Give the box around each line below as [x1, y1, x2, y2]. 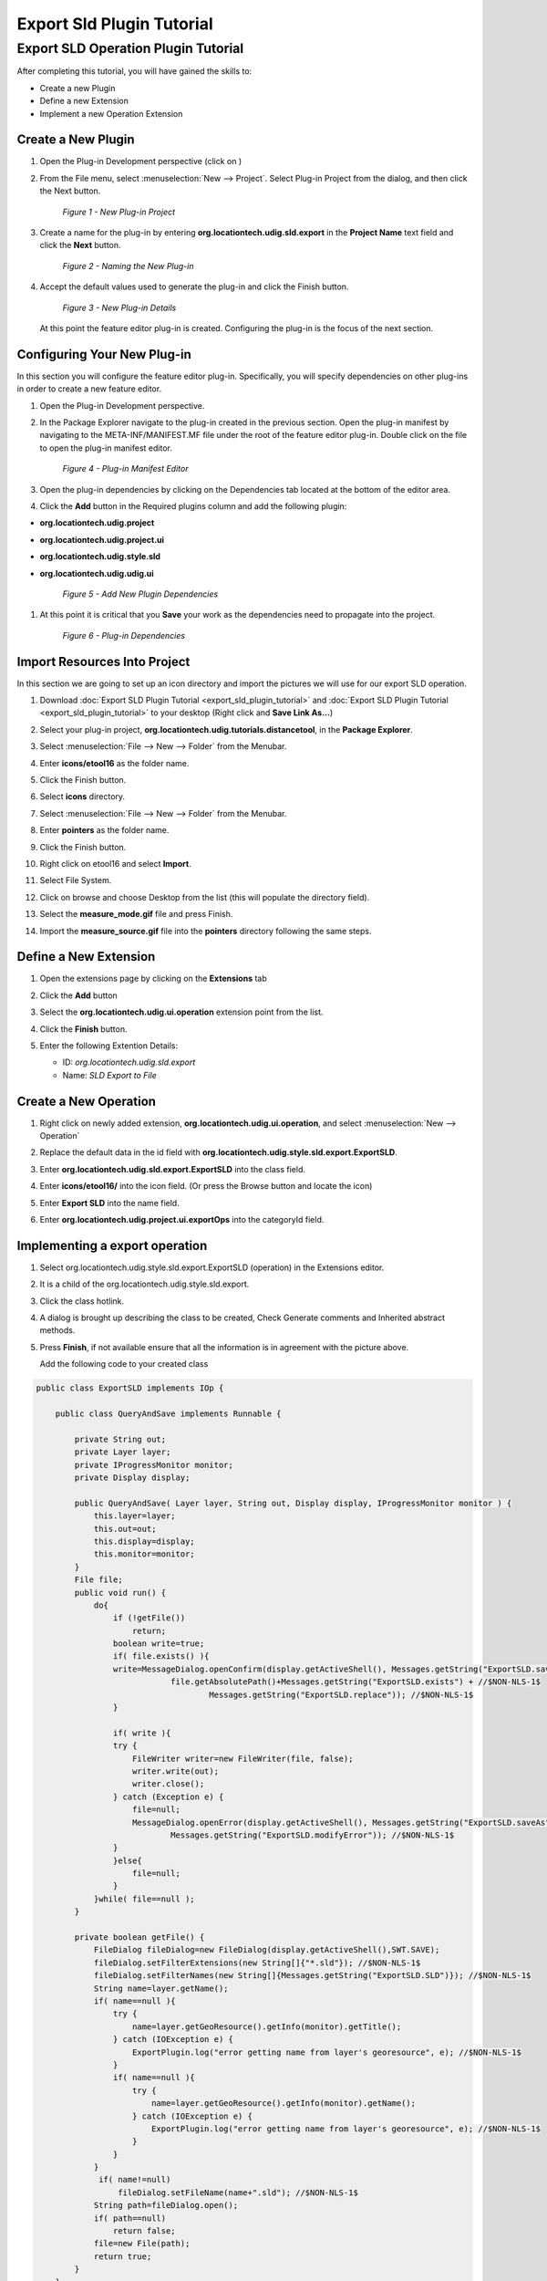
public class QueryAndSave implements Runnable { [55, 1409, 282, 1419]
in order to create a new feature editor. [16, 383, 162, 394]
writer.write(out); [132, 1765, 219, 1776]
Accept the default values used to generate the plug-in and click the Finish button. [39, 281, 349, 292]
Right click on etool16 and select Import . [39, 858, 191, 869]
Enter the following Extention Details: [39, 1040, 178, 1051]
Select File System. [39, 875, 112, 886]
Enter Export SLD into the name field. [39, 1197, 180, 1208]
